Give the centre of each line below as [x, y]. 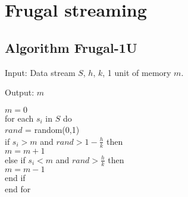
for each [19, 118]
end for [18, 189]
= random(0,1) [52, 130]
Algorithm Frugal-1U [71, 47]
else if [15, 159]
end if [15, 177]
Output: [20, 92]
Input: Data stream [40, 72]
